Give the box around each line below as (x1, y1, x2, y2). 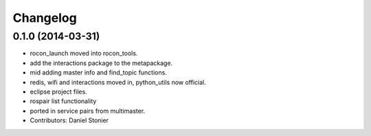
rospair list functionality (30, 97, 97, 105)
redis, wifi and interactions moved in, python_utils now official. (30, 78, 206, 86)
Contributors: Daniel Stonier (30, 116, 109, 124)
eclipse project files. (30, 87, 87, 96)
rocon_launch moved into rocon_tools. (30, 49, 138, 57)
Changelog (12, 10, 77, 25)
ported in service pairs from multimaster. (30, 107, 146, 115)
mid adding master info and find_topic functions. (30, 68, 168, 77)
